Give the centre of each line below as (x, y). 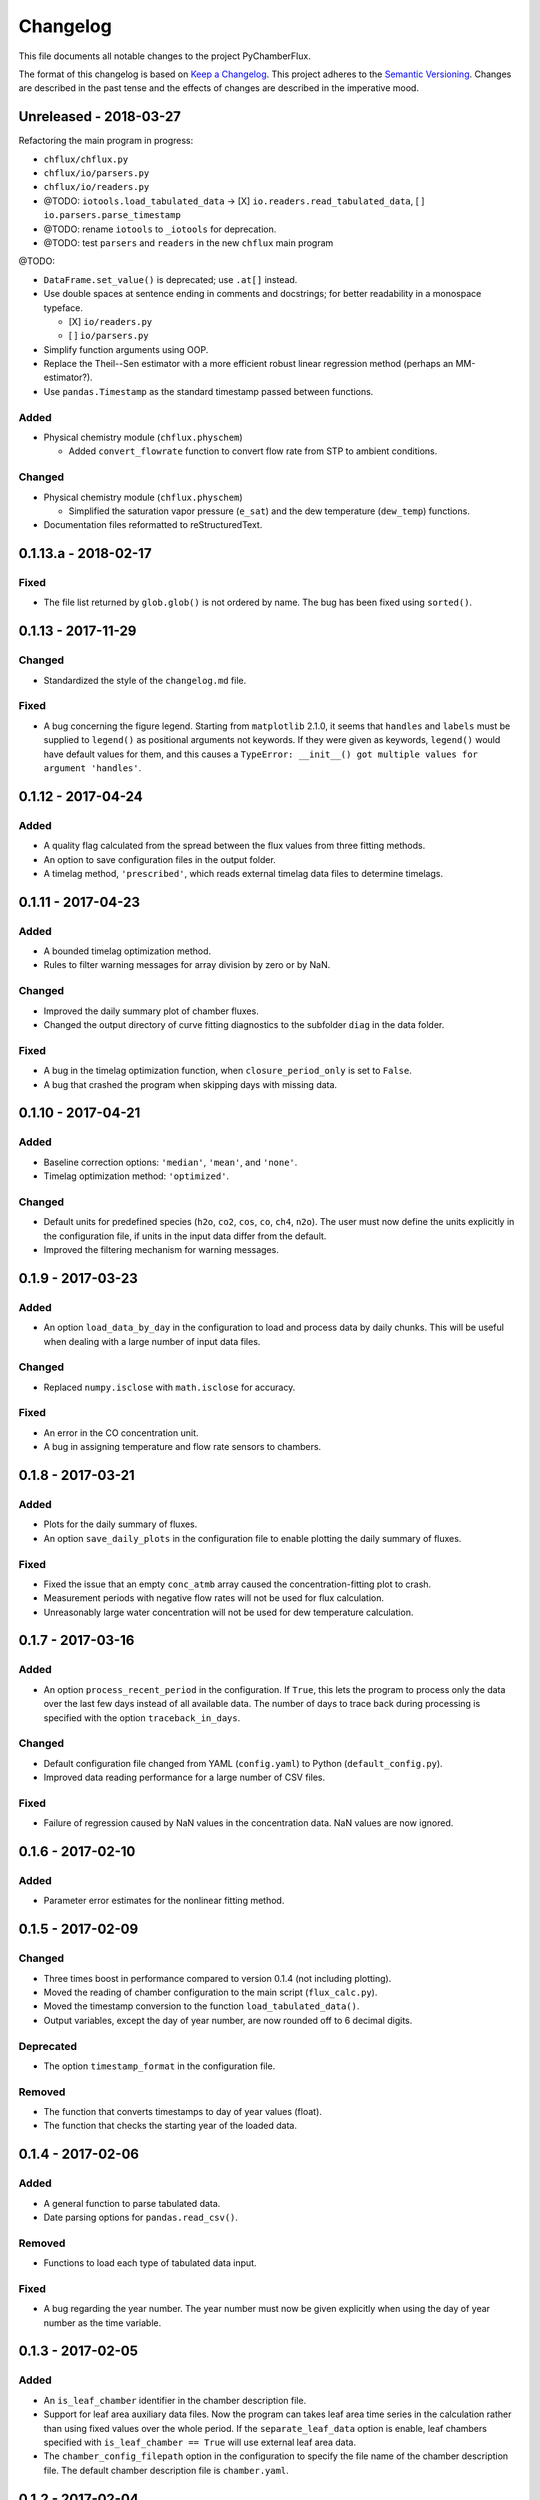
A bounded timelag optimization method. (127, 951)
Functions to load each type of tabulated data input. (150, 2263)
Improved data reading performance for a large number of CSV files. (184, 1777)
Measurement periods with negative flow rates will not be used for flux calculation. (214, 1598)
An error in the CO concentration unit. (121, 1432)
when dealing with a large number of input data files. (152, 1341)
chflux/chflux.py (86, 159)
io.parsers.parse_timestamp (112, 215)
